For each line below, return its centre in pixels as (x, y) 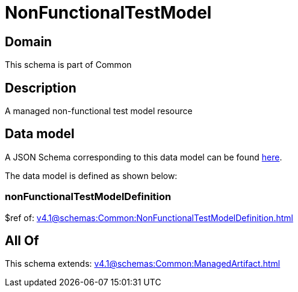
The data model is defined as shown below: (91, 175)
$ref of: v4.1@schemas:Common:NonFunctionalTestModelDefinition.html (149, 217)
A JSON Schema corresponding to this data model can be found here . (144, 157)
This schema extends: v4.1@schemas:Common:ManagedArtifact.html (143, 264)
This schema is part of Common (68, 65)
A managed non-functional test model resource (99, 111)
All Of (22, 241)
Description (41, 88)
